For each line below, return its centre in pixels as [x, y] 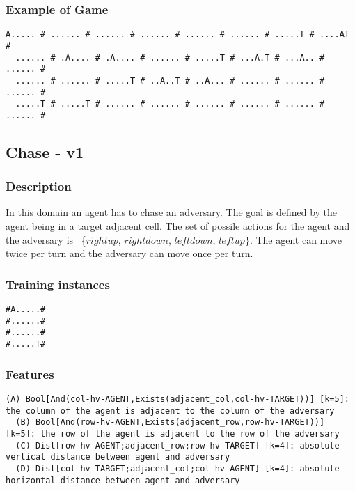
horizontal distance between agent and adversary [123, 480]
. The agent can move [296, 239]
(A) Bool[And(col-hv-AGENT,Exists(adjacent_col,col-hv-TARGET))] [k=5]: [177, 399]
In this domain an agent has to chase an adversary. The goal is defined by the [172, 212]
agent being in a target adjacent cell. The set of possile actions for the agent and [178, 226]
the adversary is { [46, 239]
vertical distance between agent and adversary [118, 457]
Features [30, 374]
